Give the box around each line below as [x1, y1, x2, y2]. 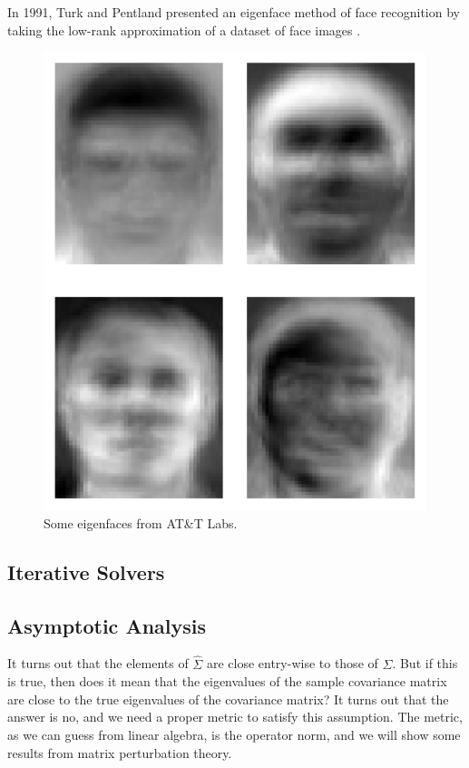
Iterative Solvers [7, 557, 165, 586]
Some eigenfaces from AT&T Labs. [44, 513, 238, 532]
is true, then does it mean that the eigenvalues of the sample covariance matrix [7, 672, 447, 691]
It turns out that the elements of [7, 654, 189, 673]
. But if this [392, 654, 458, 673]
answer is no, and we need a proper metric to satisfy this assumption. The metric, [7, 707, 463, 726]
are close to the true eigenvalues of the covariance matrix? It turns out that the [7, 689, 449, 708]
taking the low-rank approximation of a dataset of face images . [7, 20, 361, 39]
